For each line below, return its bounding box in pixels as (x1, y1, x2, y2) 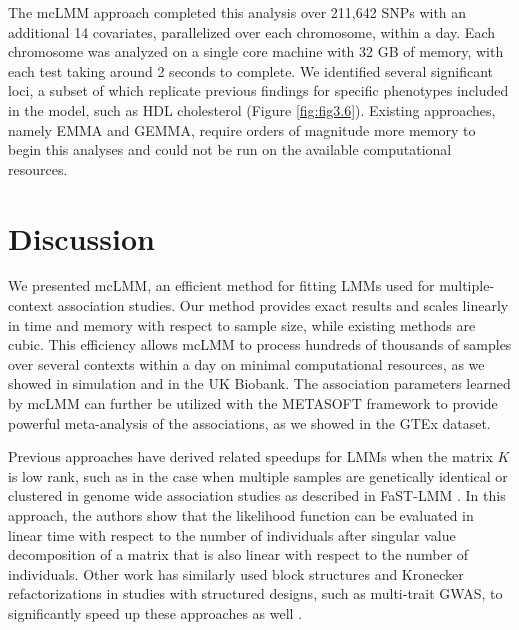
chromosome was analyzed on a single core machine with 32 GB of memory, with (8, 41, 504, 62)
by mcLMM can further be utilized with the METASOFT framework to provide (8, 393, 498, 414)
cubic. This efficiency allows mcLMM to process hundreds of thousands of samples (8, 334, 512, 355)
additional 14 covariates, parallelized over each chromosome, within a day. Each (8, 21, 495, 42)
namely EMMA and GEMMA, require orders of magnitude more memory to (8, 119, 476, 140)
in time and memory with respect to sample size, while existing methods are (8, 314, 476, 335)
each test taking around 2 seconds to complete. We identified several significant (8, 60, 493, 81)
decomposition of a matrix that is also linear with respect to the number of (8, 544, 469, 565)
